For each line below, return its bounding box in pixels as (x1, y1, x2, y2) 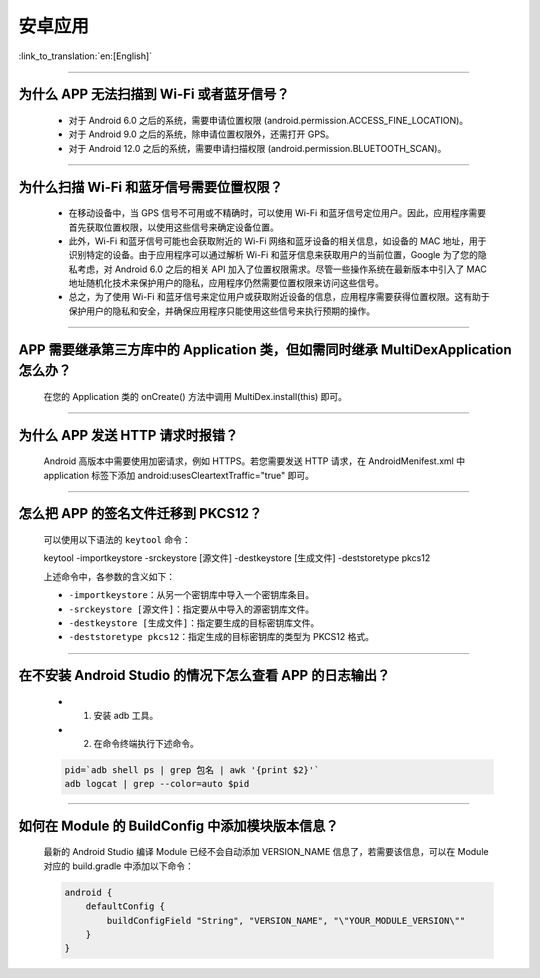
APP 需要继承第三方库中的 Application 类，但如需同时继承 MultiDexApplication (18, 341, 512, 358)
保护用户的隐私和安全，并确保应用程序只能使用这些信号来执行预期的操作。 (68, 305, 375, 317)
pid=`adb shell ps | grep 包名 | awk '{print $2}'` (64, 764, 320, 775)
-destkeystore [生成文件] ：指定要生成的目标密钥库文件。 (68, 617, 320, 629)
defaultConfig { (85, 901, 165, 912)
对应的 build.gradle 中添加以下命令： (43, 860, 194, 872)
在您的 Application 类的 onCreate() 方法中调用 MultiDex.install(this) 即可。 (43, 390, 348, 402)
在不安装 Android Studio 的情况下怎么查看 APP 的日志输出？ (18, 667, 390, 684)
